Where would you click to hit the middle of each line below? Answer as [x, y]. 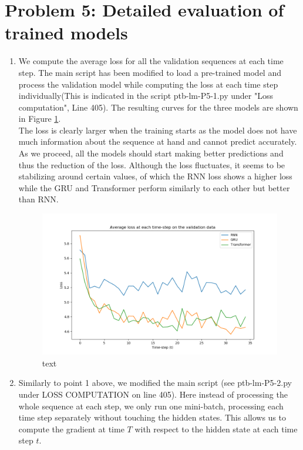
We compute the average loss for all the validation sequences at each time [151, 61]
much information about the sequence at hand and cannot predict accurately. [158, 141]
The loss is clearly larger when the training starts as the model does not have [158, 130]
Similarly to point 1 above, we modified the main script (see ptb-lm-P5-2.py [155, 383]
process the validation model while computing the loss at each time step [148, 84]
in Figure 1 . [40, 119]
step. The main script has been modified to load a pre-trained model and [150, 72]
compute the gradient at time [71, 429]
